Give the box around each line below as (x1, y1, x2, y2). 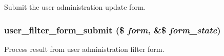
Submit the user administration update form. (4, 2, 146, 12)
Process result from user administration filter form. (4, 43, 165, 54)
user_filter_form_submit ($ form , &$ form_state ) (4, 23, 221, 36)
